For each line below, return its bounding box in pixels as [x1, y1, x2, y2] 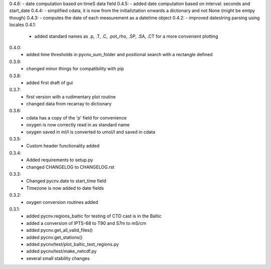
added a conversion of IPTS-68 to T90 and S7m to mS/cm [26, 220, 147, 226]
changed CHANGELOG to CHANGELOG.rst [26, 164, 115, 170]
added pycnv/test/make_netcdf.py [26, 248, 97, 254]
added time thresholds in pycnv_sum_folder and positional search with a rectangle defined [26, 52, 213, 58]
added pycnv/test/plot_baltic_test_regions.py [26, 241, 119, 247]
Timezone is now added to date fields [26, 185, 104, 191]
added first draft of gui [26, 79, 73, 85]
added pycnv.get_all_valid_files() [26, 227, 93, 233]
